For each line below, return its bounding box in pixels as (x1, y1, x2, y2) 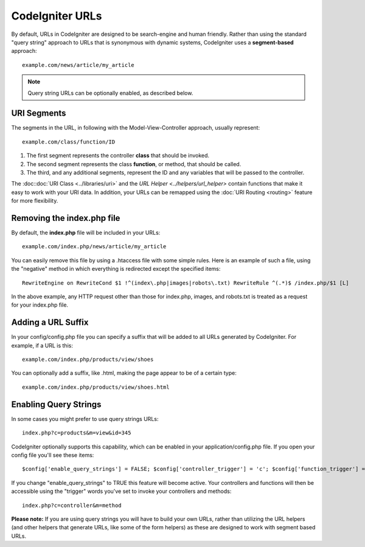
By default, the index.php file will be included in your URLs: (11, 229, 161, 237)
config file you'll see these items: (11, 451, 94, 459)
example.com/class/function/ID (22, 138, 116, 145)
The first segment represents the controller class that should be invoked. (26, 152, 210, 159)
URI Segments (11, 108, 66, 119)
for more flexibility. (11, 197, 58, 204)
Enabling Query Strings (11, 399, 102, 409)
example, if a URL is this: (11, 341, 73, 349)
